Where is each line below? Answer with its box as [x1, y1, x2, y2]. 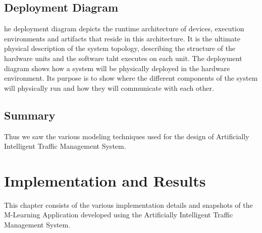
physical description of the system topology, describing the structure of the [4, 43, 235, 53]
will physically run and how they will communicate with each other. [4, 82, 214, 93]
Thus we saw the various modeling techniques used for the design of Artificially [4, 131, 249, 141]
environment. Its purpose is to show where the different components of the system [4, 73, 258, 83]
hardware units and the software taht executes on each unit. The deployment [4, 52, 242, 63]
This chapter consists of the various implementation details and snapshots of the [4, 199, 253, 210]
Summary [4, 107, 56, 123]
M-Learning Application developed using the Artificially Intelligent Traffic [4, 209, 233, 220]
